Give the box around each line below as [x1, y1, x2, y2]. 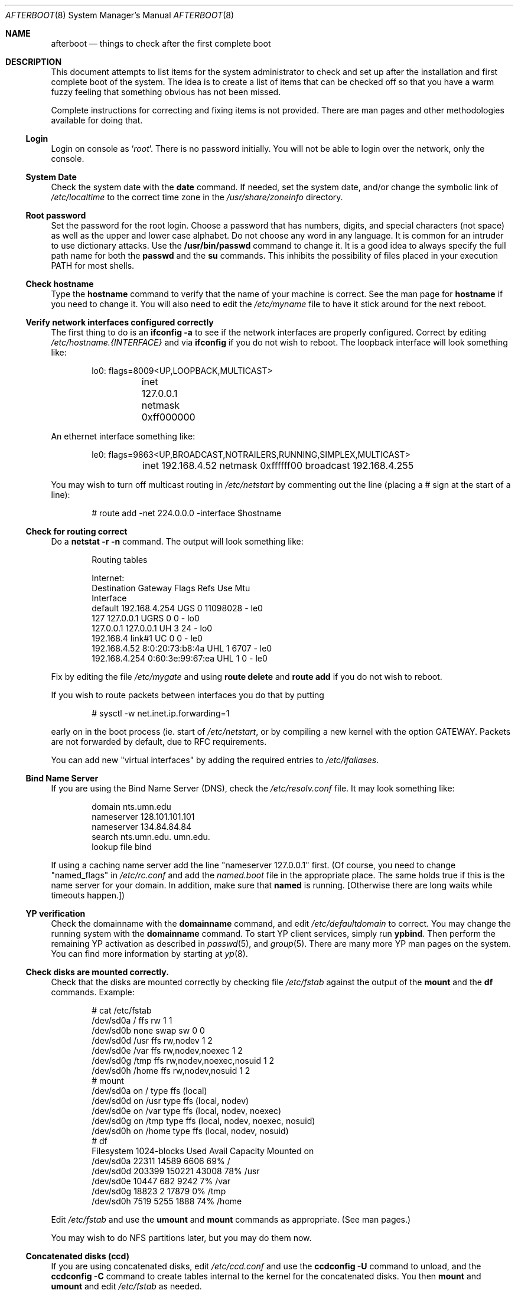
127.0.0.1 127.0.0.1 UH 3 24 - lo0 [92, 623, 213, 633]
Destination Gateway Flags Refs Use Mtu [92, 583, 250, 593]
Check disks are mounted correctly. [25, 967, 169, 977]
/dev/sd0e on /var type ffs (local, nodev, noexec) [92, 1106, 281, 1116]
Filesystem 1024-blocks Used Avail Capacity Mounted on [92, 1146, 314, 1156]
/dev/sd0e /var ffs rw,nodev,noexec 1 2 [92, 1045, 243, 1056]
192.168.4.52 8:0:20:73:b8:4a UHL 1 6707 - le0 [92, 643, 272, 653]
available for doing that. [51, 115, 143, 125]
